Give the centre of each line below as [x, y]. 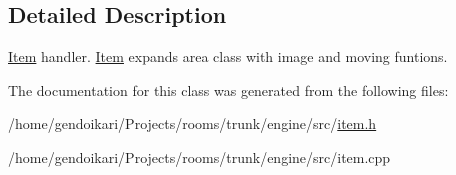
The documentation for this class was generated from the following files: [228, 89]
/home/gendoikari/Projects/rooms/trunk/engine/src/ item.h [192, 123]
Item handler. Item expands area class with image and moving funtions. [228, 56]
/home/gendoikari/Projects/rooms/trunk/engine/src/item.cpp [199, 156]
